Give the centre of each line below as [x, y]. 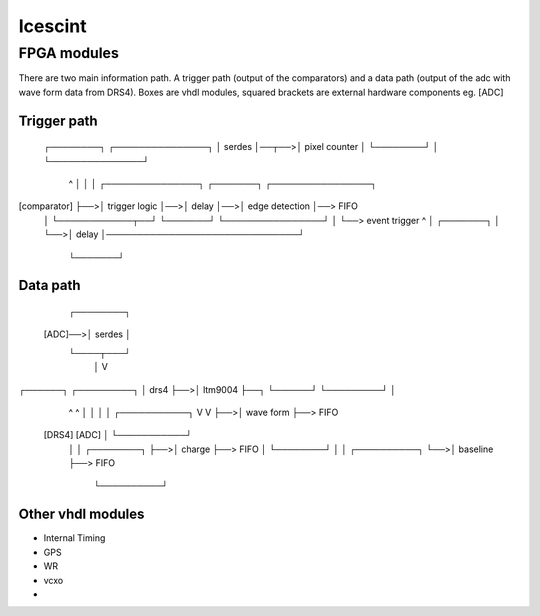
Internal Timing [74, 538]
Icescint [52, 26]
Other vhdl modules [81, 514]
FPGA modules [68, 53]
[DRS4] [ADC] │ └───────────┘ [118, 435]
